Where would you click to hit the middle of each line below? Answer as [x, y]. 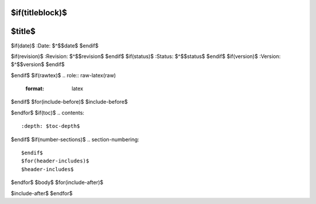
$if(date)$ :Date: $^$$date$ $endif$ [55, 45]
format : [35, 89]
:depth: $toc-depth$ [51, 126]
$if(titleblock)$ [39, 13]
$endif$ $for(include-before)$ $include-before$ [69, 102]
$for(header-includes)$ [55, 161]
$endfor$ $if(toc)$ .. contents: [48, 113]
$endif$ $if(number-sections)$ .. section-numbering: [75, 139]
